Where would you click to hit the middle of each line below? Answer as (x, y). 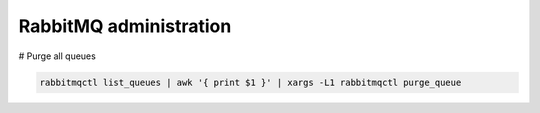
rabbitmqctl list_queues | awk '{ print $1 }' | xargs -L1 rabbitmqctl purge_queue (250, 82)
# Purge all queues (57, 56)
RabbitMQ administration (125, 26)
